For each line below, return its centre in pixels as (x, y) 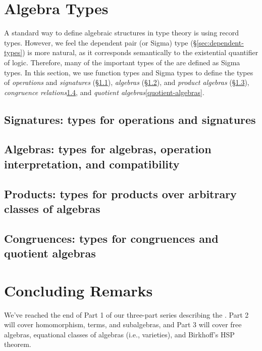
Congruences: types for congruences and (111, 238)
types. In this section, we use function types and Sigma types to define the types (129, 72)
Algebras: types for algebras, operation (108, 149)
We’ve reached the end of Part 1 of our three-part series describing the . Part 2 (126, 314)
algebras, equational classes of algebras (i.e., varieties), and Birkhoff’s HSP (119, 334)
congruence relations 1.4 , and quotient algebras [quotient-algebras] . (104, 92)
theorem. (18, 344)
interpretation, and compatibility (92, 164)
